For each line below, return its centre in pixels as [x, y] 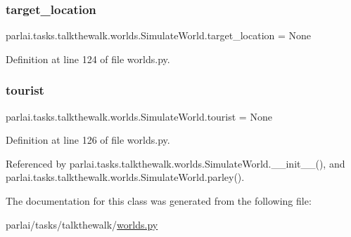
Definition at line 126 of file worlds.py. [88, 140]
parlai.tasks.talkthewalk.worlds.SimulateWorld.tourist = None [139, 116]
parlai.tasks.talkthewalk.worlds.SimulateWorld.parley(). [125, 177]
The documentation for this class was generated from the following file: [159, 201]
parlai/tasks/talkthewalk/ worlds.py [82, 224]
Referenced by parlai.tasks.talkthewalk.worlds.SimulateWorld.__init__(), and [175, 163]
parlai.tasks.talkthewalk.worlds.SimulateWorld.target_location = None [159, 35]
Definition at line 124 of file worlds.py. [88, 59]
